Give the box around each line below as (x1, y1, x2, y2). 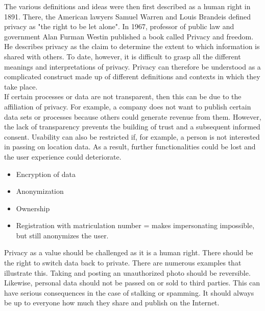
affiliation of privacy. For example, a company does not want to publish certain (4, 101, 251, 112)
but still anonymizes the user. (16, 230, 109, 240)
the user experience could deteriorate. (4, 151, 122, 162)
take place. (4, 81, 38, 92)
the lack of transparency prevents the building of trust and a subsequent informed (4, 121, 260, 132)
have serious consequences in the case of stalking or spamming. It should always (4, 287, 254, 298)
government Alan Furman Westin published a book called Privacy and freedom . (4, 31, 254, 41)
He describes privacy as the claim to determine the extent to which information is (4, 41, 260, 52)
